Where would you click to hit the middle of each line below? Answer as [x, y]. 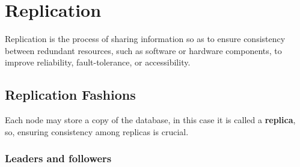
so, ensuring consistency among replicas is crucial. [97, 131]
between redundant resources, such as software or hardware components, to [143, 50]
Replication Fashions [70, 95]
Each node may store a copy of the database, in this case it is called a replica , [150, 120]
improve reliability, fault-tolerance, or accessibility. [98, 62]
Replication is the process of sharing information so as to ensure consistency [145, 39]
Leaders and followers [58, 158]
